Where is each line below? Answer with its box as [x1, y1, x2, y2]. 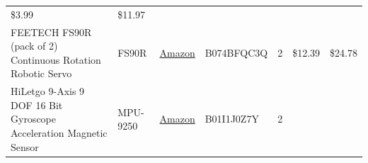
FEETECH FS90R [11, 24, 92, 39]
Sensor [11, 139, 39, 154]
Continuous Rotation [11, 52, 101, 67]
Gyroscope [11, 111, 56, 126]
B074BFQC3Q [205, 45, 268, 60]
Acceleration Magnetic [11, 125, 108, 140]
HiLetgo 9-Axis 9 [11, 84, 85, 99]
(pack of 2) [11, 38, 58, 53]
